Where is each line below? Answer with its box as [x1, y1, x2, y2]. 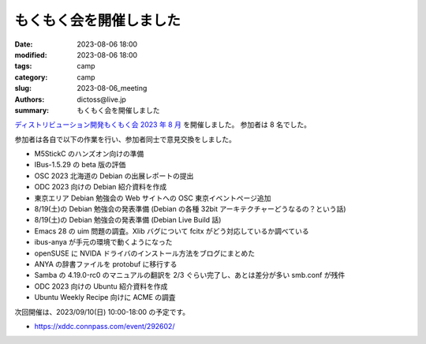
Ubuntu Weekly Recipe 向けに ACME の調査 [34, 293, 177, 302]
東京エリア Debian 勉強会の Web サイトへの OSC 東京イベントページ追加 [34, 193, 271, 203]
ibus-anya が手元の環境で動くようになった [34, 237, 173, 247]
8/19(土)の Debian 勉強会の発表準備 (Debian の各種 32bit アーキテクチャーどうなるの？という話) [34, 204, 346, 214]
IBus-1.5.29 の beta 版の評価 [34, 160, 126, 170]
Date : [14, 39, 33, 49]
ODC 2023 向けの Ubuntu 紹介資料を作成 [34, 281, 168, 291]
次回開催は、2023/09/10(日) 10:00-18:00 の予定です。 [14, 307, 190, 316]
